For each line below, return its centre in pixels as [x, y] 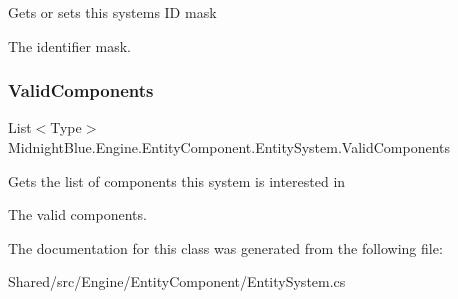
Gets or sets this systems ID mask [112, 12]
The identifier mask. [70, 45]
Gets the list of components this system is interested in [177, 180]
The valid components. [77, 214]
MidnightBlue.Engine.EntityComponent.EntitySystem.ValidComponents [229, 147]
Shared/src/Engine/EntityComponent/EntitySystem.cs [177, 281]
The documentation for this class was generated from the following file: [225, 247]
